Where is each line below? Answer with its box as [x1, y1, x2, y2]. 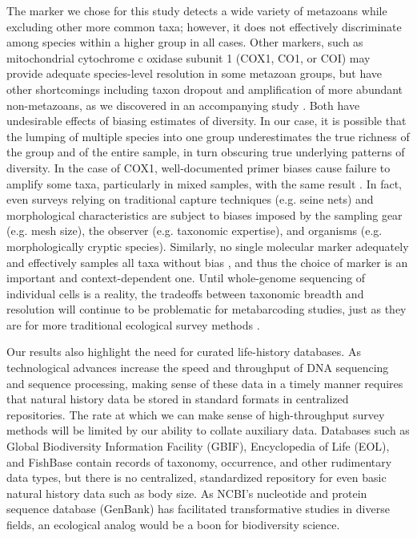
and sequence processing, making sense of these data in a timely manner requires [6, 374, 403, 391]
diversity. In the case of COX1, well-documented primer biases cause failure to [6, 159, 391, 176]
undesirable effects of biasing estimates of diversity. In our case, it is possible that [6, 112, 407, 129]
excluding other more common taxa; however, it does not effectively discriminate [6, 18, 402, 34]
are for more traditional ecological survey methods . [6, 316, 260, 333]
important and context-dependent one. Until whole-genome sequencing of [6, 269, 366, 286]
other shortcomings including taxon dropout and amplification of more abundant [6, 80, 403, 97]
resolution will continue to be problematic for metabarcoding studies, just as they [6, 301, 407, 318]
